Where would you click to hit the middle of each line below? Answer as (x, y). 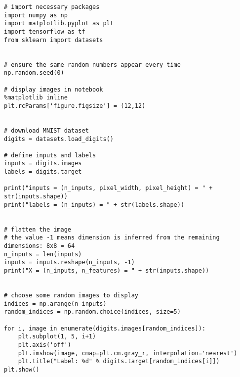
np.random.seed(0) (34, 73)
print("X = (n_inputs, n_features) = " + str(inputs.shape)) (107, 271)
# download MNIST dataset (46, 130)
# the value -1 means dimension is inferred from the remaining (112, 238)
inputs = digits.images (43, 164)
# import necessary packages (52, 7)
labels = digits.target (43, 172)
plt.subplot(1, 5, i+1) (57, 337)
